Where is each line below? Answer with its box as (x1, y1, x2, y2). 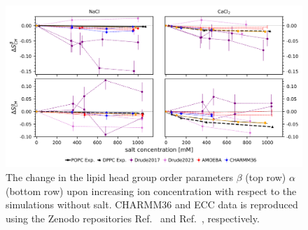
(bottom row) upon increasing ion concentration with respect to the (6, 183, 297, 198)
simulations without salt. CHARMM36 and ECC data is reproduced (6, 197, 298, 212)
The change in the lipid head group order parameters (6, 170, 234, 185)
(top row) (245, 170, 286, 185)
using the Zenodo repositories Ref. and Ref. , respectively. (6, 210, 260, 225)
